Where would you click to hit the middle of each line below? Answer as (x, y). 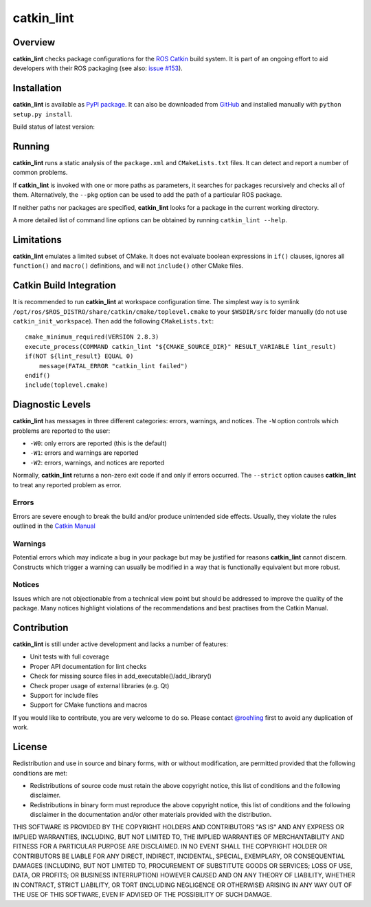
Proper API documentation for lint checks (88, 666)
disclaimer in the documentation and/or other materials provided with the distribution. (151, 815)
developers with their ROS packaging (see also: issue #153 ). (98, 68)
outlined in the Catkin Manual (54, 526)
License (30, 747)
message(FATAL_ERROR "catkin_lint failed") (113, 366)
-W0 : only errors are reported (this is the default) (99, 443)
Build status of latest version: (54, 127)
